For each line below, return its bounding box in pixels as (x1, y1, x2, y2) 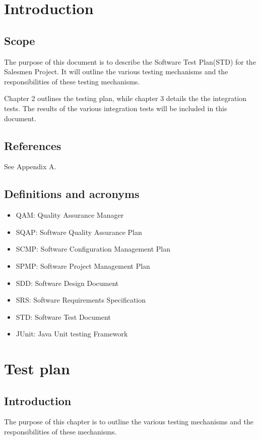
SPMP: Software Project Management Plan (16, 260, 150, 271)
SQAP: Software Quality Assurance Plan (16, 226, 142, 237)
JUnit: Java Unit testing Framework (16, 328, 128, 339)
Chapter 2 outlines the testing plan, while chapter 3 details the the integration (4, 93, 247, 104)
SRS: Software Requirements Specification (16, 295, 146, 305)
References (4, 137, 61, 153)
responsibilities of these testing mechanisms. (4, 76, 140, 86)
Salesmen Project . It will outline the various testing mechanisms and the (4, 66, 228, 77)
